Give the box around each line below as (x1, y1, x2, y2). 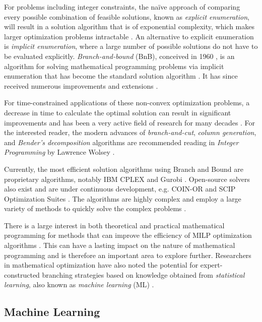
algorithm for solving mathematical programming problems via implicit (4, 60, 224, 71)
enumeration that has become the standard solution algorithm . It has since (4, 71, 238, 81)
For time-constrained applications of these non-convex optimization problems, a (4, 97, 250, 108)
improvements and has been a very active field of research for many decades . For (4, 117, 255, 127)
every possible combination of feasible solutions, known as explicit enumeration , (4, 11, 249, 22)
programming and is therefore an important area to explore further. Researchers (4, 249, 251, 260)
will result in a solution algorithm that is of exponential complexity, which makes (4, 21, 255, 32)
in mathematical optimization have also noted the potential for (4, 260, 199, 270)
